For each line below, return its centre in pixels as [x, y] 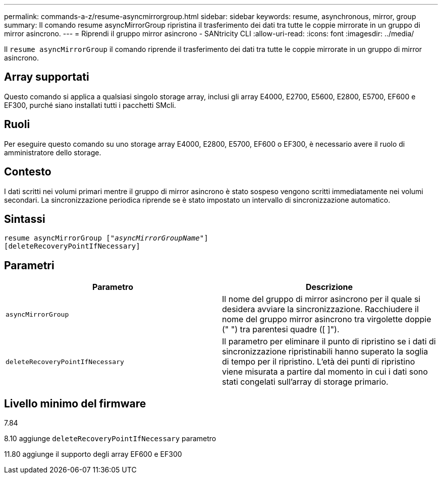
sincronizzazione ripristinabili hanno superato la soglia [325, 352]
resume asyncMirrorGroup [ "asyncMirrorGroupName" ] [106, 238]
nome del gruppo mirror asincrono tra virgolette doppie [327, 319]
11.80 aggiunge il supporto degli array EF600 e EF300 [93, 454]
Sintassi [25, 219]
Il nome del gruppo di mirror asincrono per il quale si [321, 299]
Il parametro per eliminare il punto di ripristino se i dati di [329, 342]
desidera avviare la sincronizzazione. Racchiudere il [320, 309]
